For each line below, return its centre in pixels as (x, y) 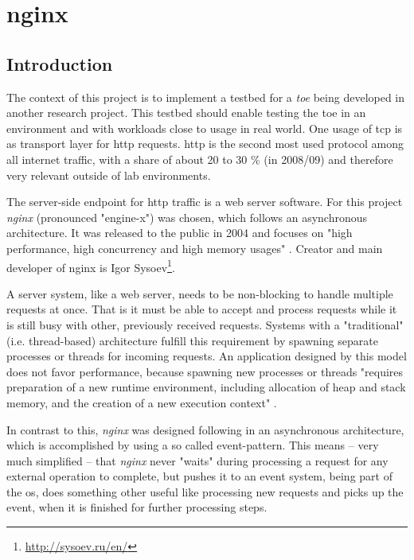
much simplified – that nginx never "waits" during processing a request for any (197, 460)
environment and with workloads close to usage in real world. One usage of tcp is (205, 128)
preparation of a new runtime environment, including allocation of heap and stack (206, 387)
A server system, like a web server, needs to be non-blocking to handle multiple (200, 293)
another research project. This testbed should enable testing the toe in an (186, 113)
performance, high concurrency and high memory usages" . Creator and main (195, 248)
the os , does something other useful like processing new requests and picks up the (205, 491)
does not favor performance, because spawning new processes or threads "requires (205, 371)
